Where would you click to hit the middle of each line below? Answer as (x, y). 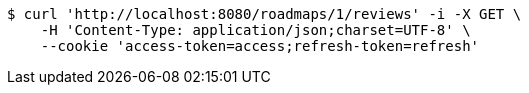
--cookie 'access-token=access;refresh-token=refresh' (260, 46)
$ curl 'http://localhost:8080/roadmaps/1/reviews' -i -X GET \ (264, 14)
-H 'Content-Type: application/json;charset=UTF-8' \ (255, 30)
